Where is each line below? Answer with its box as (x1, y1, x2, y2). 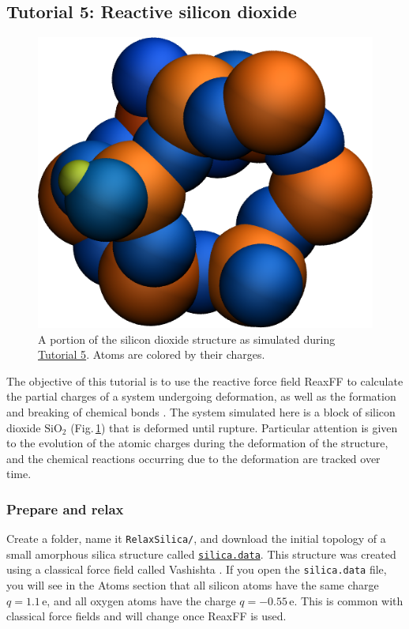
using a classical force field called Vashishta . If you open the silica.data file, (6, 561, 387, 578)
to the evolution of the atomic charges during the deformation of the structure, (6, 435, 388, 451)
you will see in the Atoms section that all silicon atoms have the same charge (6, 577, 379, 593)
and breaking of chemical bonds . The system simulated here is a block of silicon (6, 403, 396, 420)
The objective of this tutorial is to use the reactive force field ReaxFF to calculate (6, 372, 403, 389)
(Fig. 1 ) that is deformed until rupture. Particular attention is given (70, 419, 398, 435)
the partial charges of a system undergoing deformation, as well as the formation (6, 388, 396, 405)
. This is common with (294, 592, 403, 608)
